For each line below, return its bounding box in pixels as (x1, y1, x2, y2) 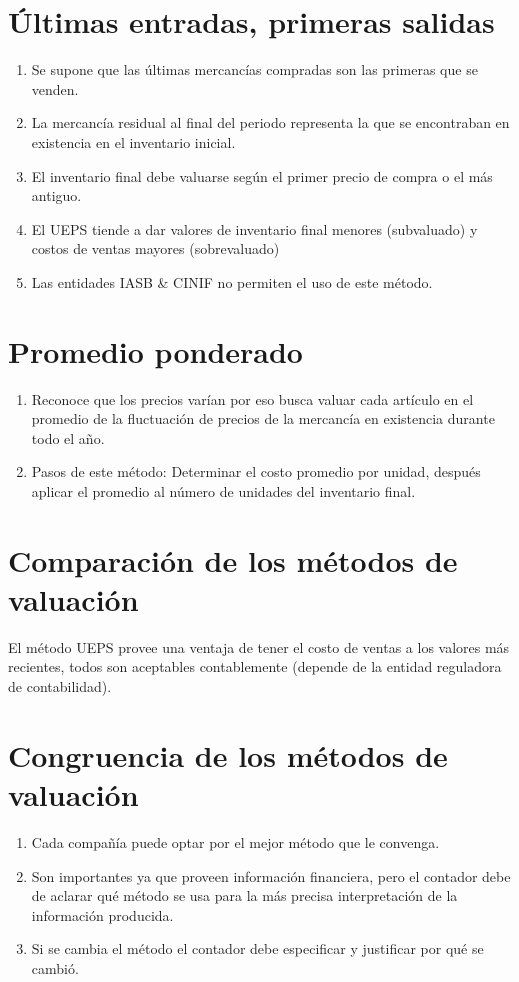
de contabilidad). (8, 676, 112, 697)
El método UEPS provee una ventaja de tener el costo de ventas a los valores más (8, 636, 510, 657)
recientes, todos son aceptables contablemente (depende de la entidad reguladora (8, 656, 502, 677)
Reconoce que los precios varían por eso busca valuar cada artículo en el (31, 388, 474, 409)
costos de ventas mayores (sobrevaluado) (31, 238, 280, 259)
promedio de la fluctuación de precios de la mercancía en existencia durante (31, 408, 495, 429)
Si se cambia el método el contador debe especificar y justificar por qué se (31, 938, 484, 959)
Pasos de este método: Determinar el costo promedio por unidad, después (31, 461, 481, 482)
